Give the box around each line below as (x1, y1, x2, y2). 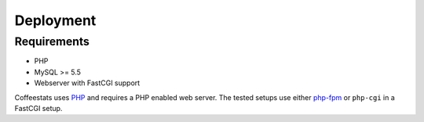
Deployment (14, 12, 97, 29)
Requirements (14, 34, 90, 48)
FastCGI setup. (14, 103, 63, 113)
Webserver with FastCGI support (34, 78, 141, 88)
